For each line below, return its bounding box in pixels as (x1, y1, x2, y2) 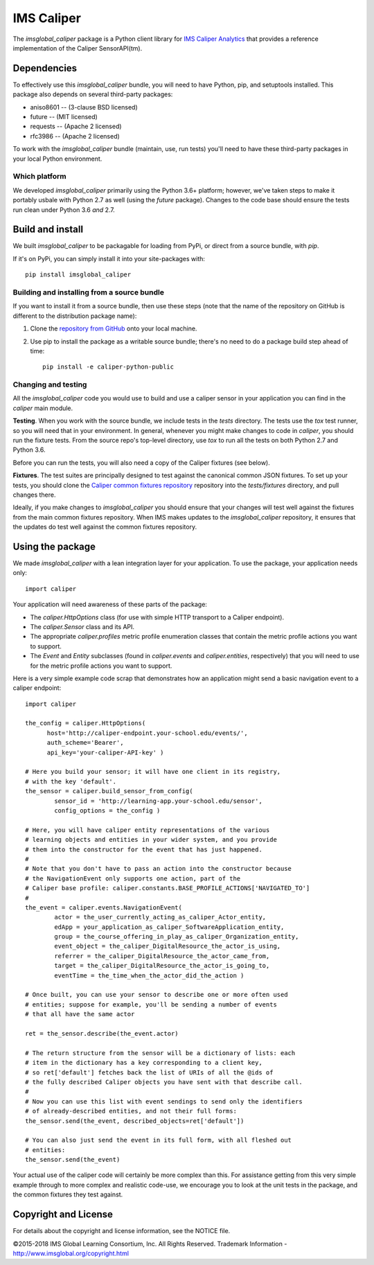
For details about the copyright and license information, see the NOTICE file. (12, 1227, 231, 1235)
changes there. (12, 490, 56, 499)
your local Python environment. (12, 154, 103, 163)
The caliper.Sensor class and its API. (30, 622, 135, 630)
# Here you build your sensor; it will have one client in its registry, (25, 768, 281, 776)
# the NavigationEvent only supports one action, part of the (25, 874, 241, 883)
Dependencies (12, 62, 78, 74)
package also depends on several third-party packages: (12, 90, 173, 98)
